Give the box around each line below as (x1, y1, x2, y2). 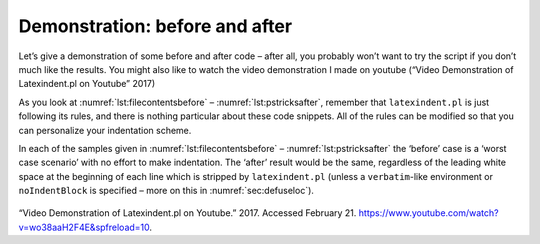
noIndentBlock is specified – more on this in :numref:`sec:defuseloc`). (18, 185, 315, 197)
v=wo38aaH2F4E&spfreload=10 (18, 221, 150, 233)
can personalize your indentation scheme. (18, 124, 192, 136)
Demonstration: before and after (18, 15, 293, 37)
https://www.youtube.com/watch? (358, 207, 499, 219)
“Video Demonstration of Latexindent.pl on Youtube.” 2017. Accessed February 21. (18, 207, 357, 219)
